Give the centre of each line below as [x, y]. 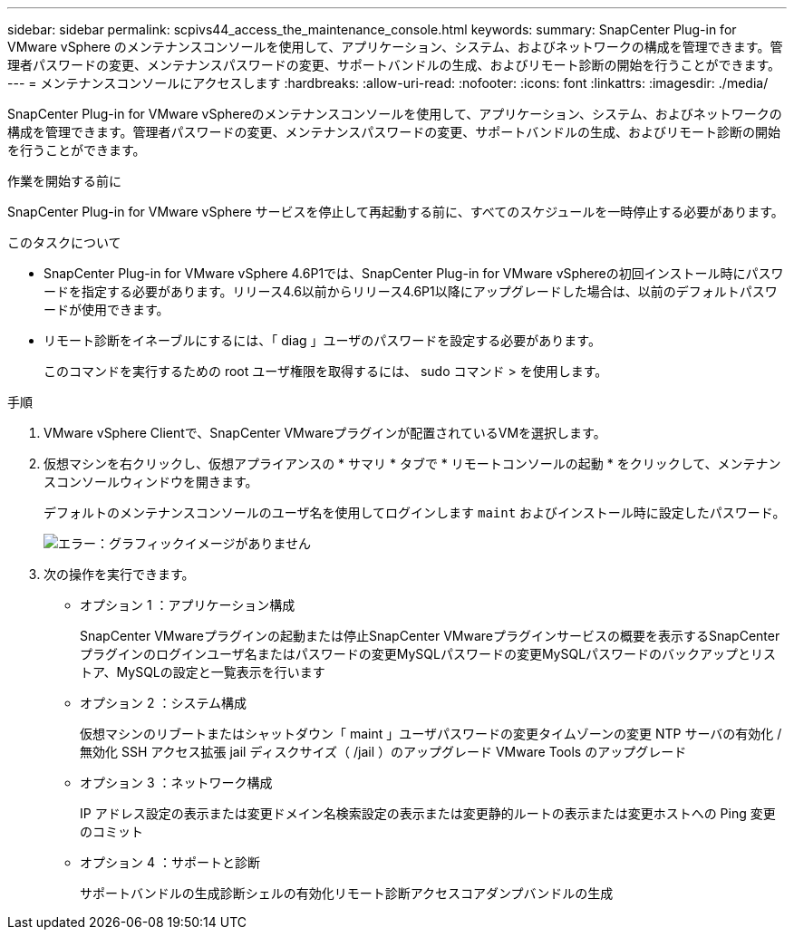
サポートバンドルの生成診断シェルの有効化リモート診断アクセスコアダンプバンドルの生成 [347, 893]
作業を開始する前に [64, 181]
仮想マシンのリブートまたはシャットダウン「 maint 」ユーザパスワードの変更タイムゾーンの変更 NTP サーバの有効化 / [431, 734]
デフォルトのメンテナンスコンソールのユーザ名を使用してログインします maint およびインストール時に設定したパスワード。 [415, 512]
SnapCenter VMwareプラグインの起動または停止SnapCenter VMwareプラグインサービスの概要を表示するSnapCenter [430, 636]
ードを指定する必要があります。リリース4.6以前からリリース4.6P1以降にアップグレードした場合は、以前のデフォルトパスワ [411, 291]
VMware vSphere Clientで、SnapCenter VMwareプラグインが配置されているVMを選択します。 [325, 433]
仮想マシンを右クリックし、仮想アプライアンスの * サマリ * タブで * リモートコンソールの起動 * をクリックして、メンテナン [412, 464]
